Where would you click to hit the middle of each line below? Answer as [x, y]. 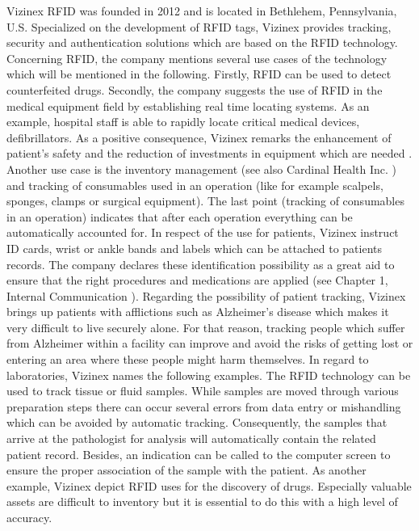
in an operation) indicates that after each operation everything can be [180, 216]
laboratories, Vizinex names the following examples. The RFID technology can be [209, 375]
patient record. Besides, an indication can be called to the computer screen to [199, 454]
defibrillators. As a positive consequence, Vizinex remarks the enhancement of [199, 137]
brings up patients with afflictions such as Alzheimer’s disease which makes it [198, 312]
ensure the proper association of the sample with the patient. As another [186, 470]
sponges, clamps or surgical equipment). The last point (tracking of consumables [205, 201]
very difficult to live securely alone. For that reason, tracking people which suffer [206, 327]
